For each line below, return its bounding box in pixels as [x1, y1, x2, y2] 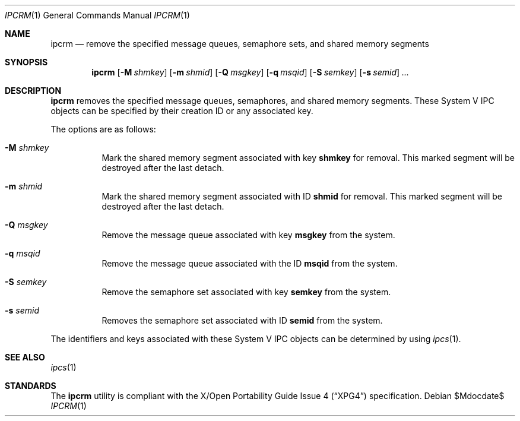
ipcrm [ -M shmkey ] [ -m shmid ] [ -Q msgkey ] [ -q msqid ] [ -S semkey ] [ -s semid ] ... [91, 67, 410, 77]
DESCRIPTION [5, 86, 62, 96]
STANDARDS [5, 381, 56, 391]
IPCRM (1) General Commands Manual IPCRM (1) [5, 10, 190, 20]
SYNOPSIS [5, 57, 48, 67]
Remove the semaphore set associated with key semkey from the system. [102, 287, 391, 297]
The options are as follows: [50, 124, 156, 134]
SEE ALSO [5, 352, 45, 362]
